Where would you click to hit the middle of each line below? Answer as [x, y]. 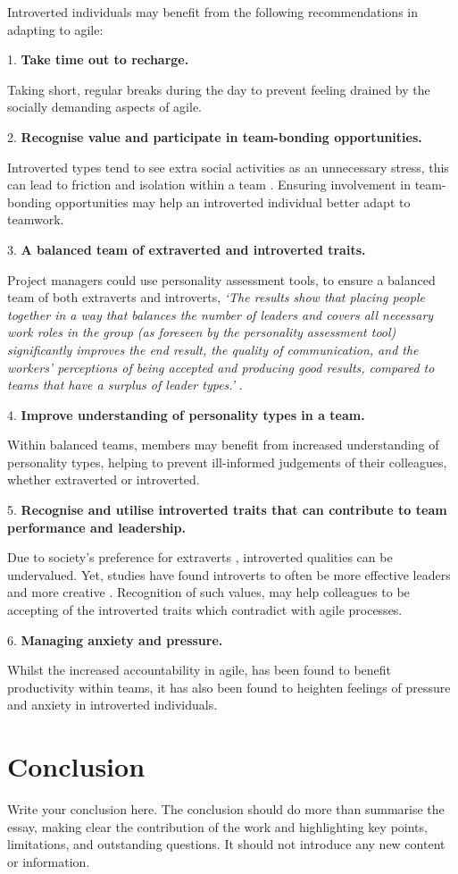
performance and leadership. [96, 527]
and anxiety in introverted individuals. [112, 705]
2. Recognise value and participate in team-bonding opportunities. [215, 136]
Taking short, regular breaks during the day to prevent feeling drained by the [219, 89]
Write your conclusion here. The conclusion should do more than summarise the [226, 809]
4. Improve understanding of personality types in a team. [186, 414]
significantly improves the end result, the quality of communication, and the [213, 349]
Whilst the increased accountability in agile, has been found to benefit [200, 670]
